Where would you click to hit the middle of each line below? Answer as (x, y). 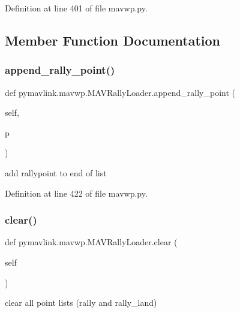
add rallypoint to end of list (56, 172)
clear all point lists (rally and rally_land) (81, 303)
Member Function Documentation (113, 40)
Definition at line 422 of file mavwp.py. (76, 193)
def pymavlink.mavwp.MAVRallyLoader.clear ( (91, 242)
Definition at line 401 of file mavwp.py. (76, 8)
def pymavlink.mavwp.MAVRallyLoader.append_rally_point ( (120, 92)
